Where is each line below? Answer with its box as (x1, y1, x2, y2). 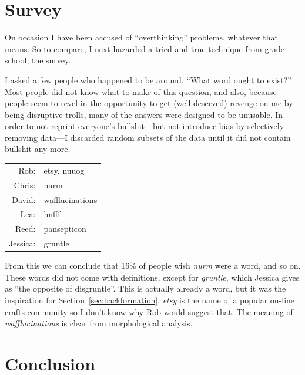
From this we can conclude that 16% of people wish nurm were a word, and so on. (5, 259, 301, 272)
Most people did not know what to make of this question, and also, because (5, 85, 277, 97)
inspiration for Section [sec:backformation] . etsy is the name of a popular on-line (5, 293, 295, 306)
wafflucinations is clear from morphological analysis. (5, 317, 193, 329)
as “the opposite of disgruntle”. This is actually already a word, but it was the (5, 282, 286, 295)
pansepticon (43, 222, 86, 235)
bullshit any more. (5, 143, 71, 155)
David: (12, 193, 36, 205)
